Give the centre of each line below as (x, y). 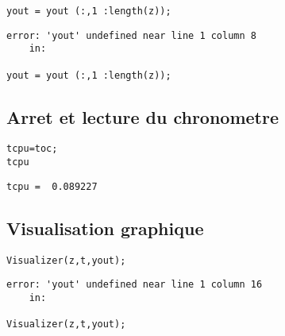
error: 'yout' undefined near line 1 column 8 (131, 35)
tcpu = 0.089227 (52, 186)
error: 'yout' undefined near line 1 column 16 (135, 285)
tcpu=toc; (32, 149)
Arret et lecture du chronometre (142, 116)
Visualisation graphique (105, 228)
